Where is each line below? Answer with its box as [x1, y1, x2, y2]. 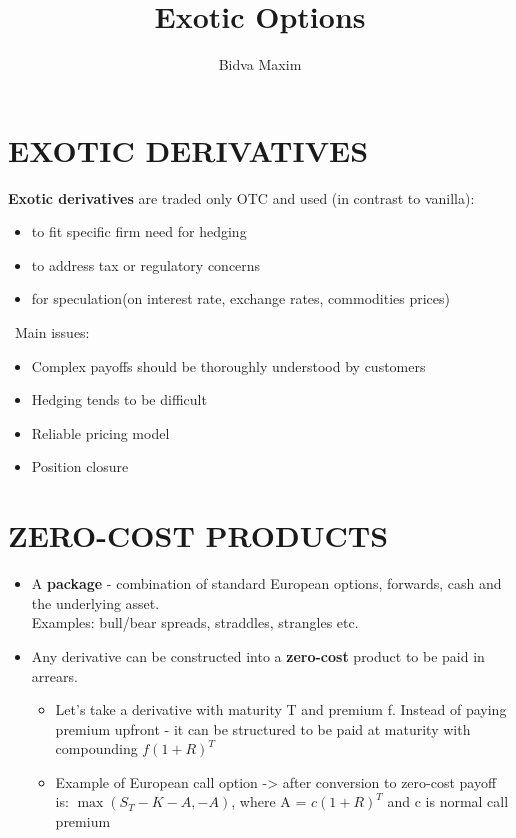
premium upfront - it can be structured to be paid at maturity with [55, 718, 471, 739]
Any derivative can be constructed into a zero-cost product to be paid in [31, 645, 485, 666]
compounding [55, 738, 138, 759]
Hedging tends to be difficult [31, 389, 207, 410]
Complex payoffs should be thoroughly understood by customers [31, 355, 426, 376]
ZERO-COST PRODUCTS [8, 515, 389, 556]
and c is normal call [387, 791, 509, 812]
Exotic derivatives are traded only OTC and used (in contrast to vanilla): [8, 187, 475, 208]
